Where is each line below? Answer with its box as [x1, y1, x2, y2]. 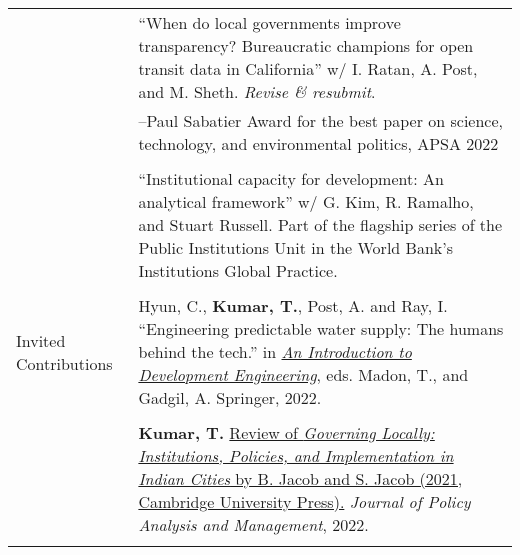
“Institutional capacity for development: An [138, 167, 444, 190]
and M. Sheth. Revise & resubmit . [138, 80, 376, 103]
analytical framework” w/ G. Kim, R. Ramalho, [138, 190, 474, 213]
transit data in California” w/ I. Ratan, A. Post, [138, 57, 478, 80]
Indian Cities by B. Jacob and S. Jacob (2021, [138, 467, 463, 490]
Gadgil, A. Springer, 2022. [138, 386, 322, 409]
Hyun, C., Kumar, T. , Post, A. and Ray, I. [138, 294, 448, 317]
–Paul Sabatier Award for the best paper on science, [138, 109, 503, 132]
